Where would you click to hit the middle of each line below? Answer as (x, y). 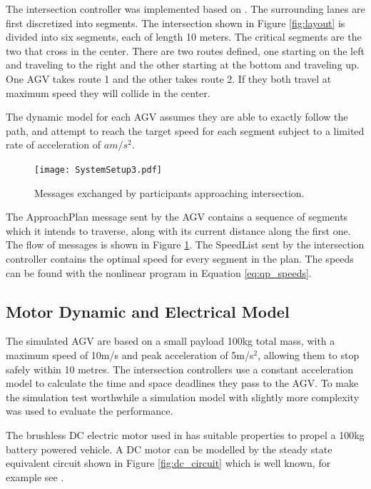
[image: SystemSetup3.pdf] (98, 170)
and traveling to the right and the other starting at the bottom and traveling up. (183, 65)
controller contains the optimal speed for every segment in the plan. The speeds (180, 258)
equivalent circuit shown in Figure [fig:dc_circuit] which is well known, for (168, 463)
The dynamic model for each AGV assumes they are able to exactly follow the (177, 117)
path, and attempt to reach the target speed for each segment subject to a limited (185, 130)
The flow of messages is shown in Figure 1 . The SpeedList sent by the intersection (185, 244)
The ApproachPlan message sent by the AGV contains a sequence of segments (177, 217)
